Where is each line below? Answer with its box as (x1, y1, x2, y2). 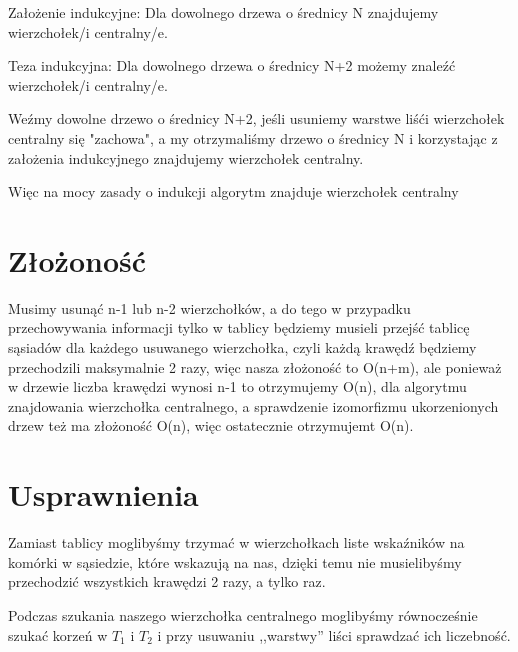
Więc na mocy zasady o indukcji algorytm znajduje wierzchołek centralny (8, 181, 459, 202)
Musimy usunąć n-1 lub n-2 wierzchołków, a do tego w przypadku (8, 297, 411, 318)
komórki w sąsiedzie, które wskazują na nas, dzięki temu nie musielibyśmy (8, 551, 462, 572)
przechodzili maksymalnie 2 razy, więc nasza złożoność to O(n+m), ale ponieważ (8, 356, 502, 377)
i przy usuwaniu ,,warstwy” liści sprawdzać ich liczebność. (157, 624, 511, 645)
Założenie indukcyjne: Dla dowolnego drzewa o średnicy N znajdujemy (8, 2, 439, 22)
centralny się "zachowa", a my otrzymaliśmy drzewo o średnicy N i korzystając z (8, 127, 498, 148)
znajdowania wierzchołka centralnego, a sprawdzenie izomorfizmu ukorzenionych (8, 395, 499, 416)
